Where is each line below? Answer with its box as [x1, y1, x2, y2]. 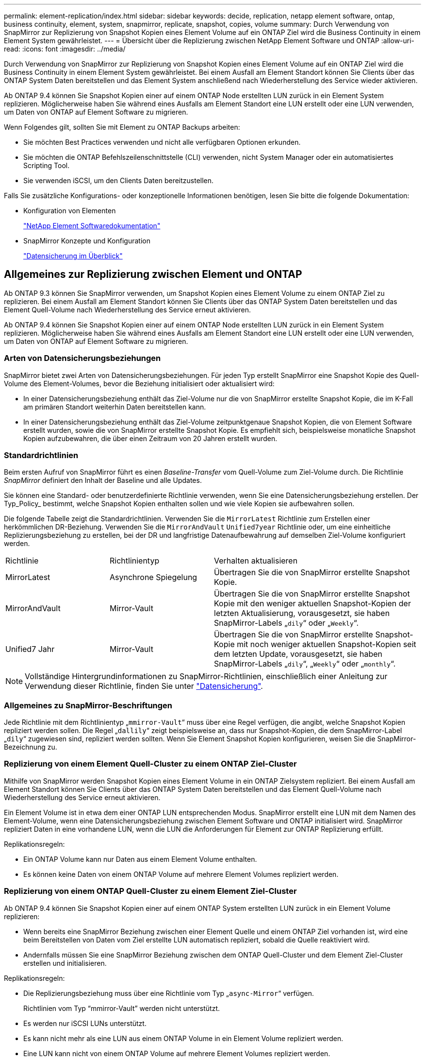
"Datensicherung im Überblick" [23, 252, 123, 260]
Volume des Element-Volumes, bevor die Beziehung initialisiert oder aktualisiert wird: [4, 379, 275, 388]
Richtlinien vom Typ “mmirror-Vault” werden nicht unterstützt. [23, 1004, 220, 1012]
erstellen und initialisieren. [23, 958, 107, 967]
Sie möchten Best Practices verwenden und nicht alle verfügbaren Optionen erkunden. [23, 138, 301, 146]
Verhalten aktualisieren [214, 556, 298, 566]
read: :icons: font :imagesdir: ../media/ [4, 45, 126, 53]
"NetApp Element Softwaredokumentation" [23, 222, 161, 230]
